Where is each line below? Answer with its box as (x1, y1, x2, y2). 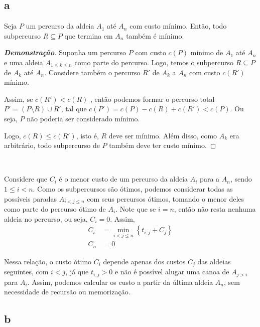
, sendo (230, 174, 252, 184)
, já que (65, 266, 89, 277)
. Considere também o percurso (44, 67, 141, 77)
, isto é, (76, 130, 99, 140)
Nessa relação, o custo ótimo (4, 256, 92, 266)
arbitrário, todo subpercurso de (4, 140, 100, 150)
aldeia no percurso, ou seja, (4, 213, 88, 224)
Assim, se (4, 93, 33, 104)
